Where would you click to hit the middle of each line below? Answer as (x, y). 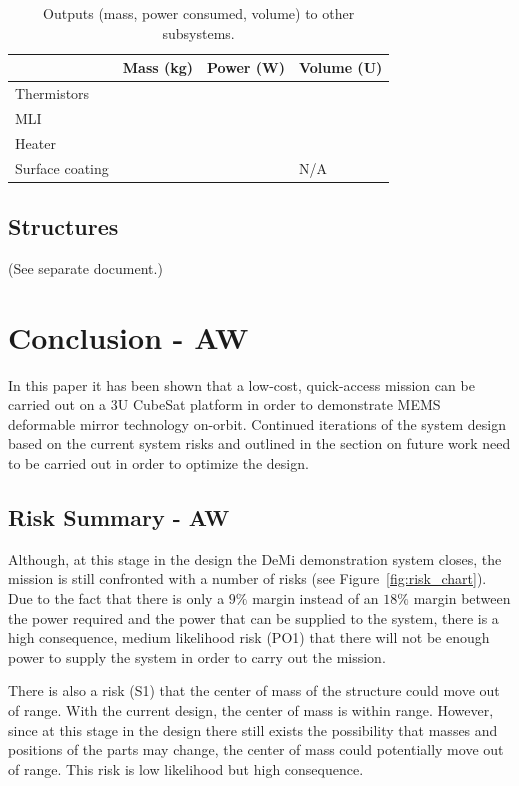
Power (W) (246, 67)
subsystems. (198, 32)
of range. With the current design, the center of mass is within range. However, (251, 709)
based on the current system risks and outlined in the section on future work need (259, 443)
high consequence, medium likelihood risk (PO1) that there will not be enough (249, 637)
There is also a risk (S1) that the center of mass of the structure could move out (254, 690)
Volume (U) (340, 67)
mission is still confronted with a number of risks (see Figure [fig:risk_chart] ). (247, 578)
